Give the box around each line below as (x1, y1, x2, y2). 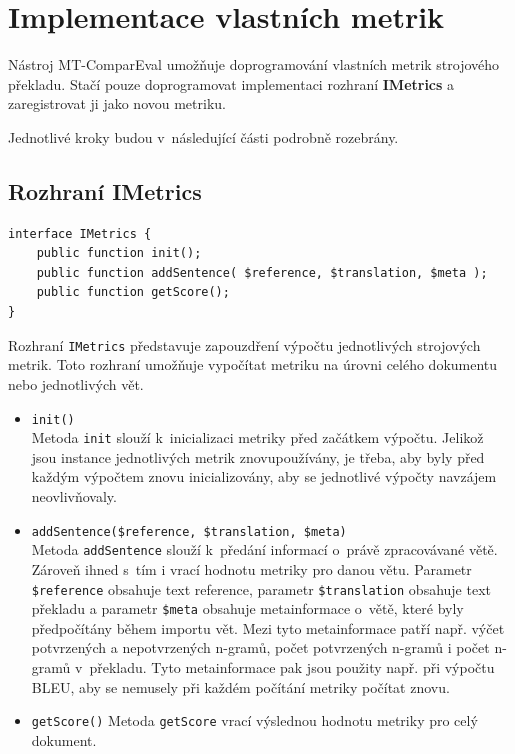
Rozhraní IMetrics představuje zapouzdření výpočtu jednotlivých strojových (8, 334, 481, 355)
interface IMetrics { (8, 226, 152, 241)
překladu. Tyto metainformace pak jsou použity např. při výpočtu (89, 657, 495, 678)
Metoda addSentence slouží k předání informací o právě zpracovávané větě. (31, 539, 498, 560)
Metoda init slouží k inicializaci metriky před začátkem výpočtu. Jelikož (31, 427, 484, 448)
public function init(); (36, 246, 202, 261)
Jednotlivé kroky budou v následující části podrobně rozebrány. (8, 126, 399, 147)
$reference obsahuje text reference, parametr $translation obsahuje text (31, 578, 491, 599)
